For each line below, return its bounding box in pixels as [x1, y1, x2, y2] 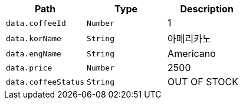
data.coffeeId [6, 18, 66, 28]
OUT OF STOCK [168, 76, 238, 88]
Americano [168, 48, 216, 59]
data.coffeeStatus [6, 77, 85, 86]
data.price [6, 63, 52, 72]
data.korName [6, 33, 61, 43]
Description [180, 3, 234, 15]
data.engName [6, 49, 61, 58]
